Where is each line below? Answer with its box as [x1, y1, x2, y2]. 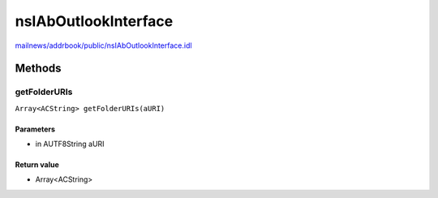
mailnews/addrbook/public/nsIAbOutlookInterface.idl [15, 41, 192, 50]
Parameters [15, 124, 56, 134]
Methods [15, 62, 62, 75]
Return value [15, 160, 60, 170]
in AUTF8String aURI [35, 139, 105, 149]
